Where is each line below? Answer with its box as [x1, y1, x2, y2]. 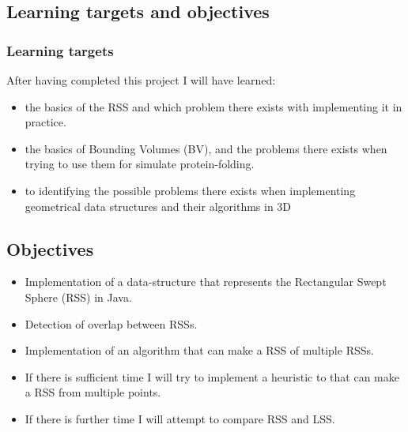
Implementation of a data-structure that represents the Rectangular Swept [25, 273, 387, 290]
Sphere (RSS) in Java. [25, 288, 132, 305]
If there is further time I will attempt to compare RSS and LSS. [25, 410, 335, 426]
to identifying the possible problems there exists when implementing [25, 182, 356, 198]
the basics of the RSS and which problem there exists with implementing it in [25, 98, 402, 115]
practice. [25, 114, 66, 130]
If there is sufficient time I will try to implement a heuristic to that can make [25, 368, 399, 385]
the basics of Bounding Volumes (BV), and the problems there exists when [25, 140, 387, 156]
